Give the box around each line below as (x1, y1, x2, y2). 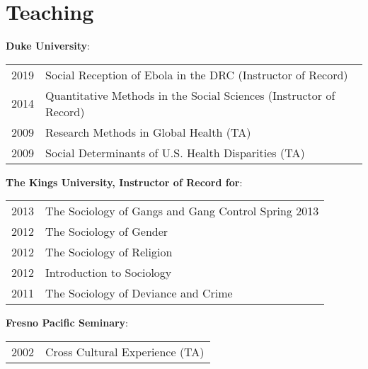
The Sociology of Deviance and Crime (45, 285, 233, 302)
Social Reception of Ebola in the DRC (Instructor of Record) (45, 66, 348, 83)
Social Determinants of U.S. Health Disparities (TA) (45, 144, 305, 161)
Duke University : (6, 38, 90, 53)
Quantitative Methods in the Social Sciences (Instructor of (45, 86, 335, 103)
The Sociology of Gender (45, 223, 168, 240)
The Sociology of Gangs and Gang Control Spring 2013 (45, 203, 319, 220)
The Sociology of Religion (45, 244, 173, 261)
